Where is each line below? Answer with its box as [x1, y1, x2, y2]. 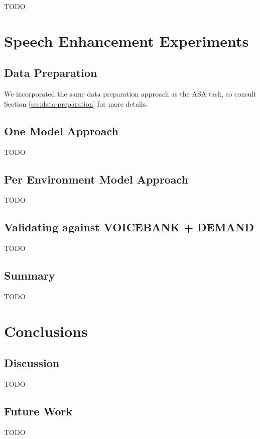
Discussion [4, 355, 60, 371]
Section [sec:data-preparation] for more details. [4, 98, 148, 109]
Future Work [4, 403, 73, 419]
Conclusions [4, 320, 88, 341]
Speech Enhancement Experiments [4, 30, 249, 51]
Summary [4, 268, 55, 283]
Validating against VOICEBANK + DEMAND [4, 219, 254, 235]
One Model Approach [4, 123, 118, 138]
